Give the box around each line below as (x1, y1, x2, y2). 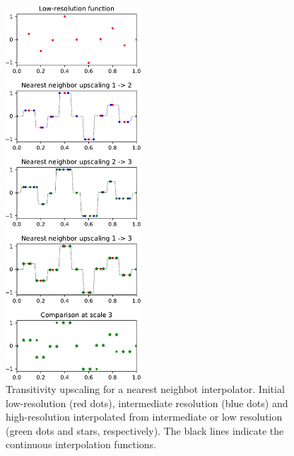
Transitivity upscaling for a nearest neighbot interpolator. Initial (6, 382, 285, 397)
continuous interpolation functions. (6, 437, 156, 452)
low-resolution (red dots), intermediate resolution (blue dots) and (6, 395, 288, 410)
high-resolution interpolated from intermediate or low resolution (6, 409, 283, 424)
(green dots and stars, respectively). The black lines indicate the (6, 423, 284, 438)
